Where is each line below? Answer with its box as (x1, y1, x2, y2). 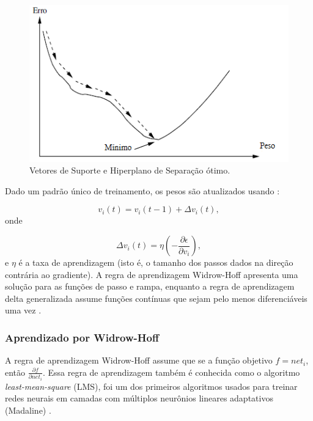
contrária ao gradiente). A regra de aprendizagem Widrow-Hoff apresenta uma (5, 268, 298, 280)
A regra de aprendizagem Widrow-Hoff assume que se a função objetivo (5, 354, 273, 367)
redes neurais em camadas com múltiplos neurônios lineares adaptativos (5, 392, 273, 405)
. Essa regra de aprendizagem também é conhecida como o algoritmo (42, 365, 300, 378)
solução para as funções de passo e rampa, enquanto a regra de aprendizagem (5, 280, 295, 293)
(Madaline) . (5, 404, 51, 416)
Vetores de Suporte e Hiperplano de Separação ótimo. (29, 164, 230, 177)
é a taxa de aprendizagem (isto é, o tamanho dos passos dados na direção (18, 256, 293, 269)
